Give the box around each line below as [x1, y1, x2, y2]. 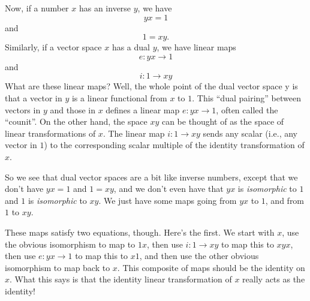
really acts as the [242, 273, 305, 285]
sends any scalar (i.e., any [203, 127, 297, 139]
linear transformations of [5, 127, 96, 139]
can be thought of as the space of [161, 115, 284, 128]
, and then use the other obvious [139, 249, 259, 262]
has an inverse [79, 2, 131, 14]
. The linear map [103, 127, 165, 139]
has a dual [112, 41, 150, 53]
